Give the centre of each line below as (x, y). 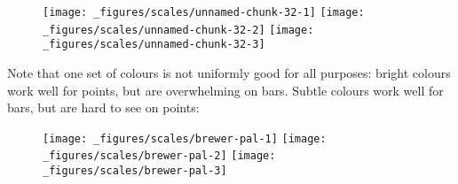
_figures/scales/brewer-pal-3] (135, 171)
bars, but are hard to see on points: (103, 107)
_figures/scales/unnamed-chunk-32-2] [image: (178, 30)
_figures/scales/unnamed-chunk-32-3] (154, 45)
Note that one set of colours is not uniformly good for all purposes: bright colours (229, 72)
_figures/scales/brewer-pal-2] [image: (159, 156)
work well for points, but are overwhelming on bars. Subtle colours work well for (225, 90)
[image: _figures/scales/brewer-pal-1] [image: (185, 138)
